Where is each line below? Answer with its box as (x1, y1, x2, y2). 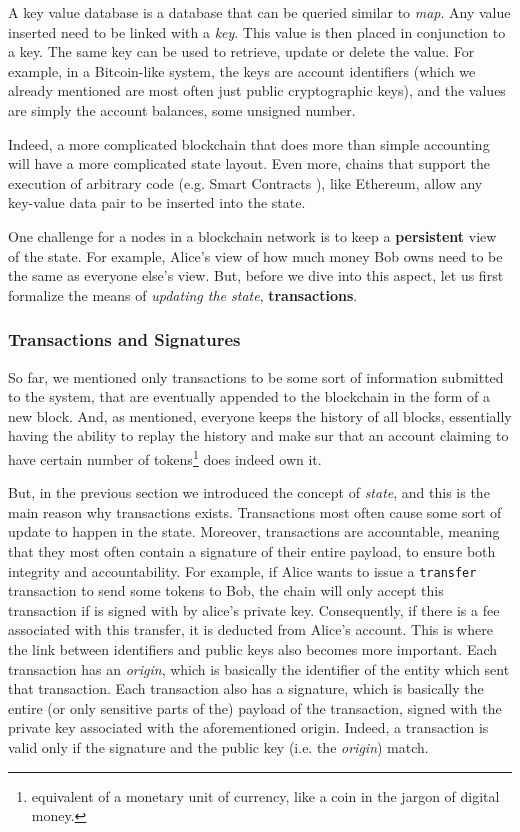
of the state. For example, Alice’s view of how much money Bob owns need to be (8, 245, 503, 266)
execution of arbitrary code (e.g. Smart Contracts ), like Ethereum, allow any (8, 172, 483, 193)
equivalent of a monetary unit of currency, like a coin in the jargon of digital (31, 785, 500, 806)
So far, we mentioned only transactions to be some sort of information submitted (8, 366, 504, 387)
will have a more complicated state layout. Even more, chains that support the (8, 153, 490, 174)
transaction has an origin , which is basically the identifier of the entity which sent (8, 658, 510, 679)
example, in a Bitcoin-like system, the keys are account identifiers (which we (8, 60, 476, 81)
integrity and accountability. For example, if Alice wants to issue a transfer (8, 560, 477, 581)
